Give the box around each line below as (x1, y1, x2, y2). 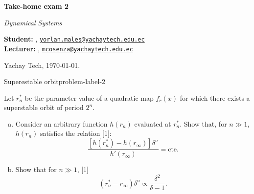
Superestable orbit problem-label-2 (4, 76, 106, 86)
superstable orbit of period (4, 102, 84, 112)
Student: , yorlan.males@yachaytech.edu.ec (4, 34, 145, 44)
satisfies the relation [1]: (40, 128, 112, 138)
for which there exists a (180, 92, 250, 103)
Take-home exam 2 (4, 1, 69, 11)
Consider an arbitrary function (15, 118, 108, 129)
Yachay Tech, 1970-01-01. (4, 60, 80, 70)
